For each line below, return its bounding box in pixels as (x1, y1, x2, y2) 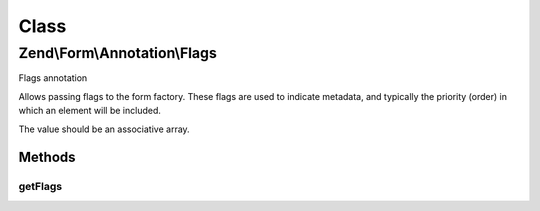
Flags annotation (18, 72, 88, 84)
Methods (18, 149, 76, 166)
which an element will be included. (18, 105, 162, 117)
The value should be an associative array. (18, 123, 190, 135)
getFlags (18, 180, 63, 194)
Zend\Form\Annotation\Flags (18, 44, 217, 62)
